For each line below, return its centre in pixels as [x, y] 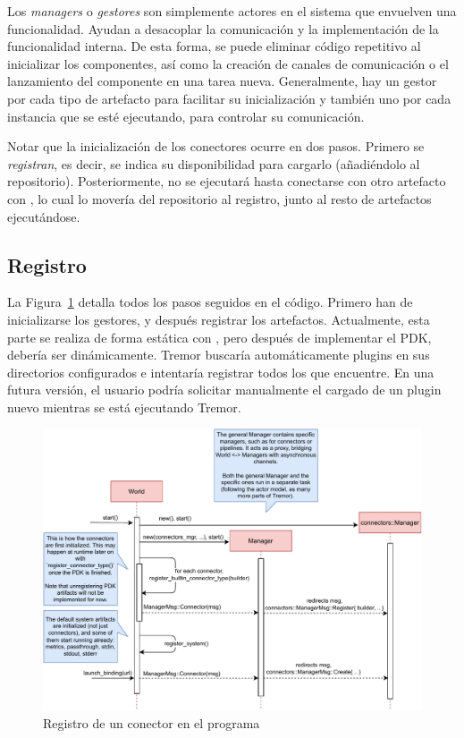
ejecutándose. [44, 216]
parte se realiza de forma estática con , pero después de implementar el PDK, [219, 337]
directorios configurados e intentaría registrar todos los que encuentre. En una [221, 372]
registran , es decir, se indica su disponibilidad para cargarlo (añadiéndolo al [214, 163]
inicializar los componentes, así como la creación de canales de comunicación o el [228, 63]
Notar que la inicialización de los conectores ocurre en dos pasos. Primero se [216, 146]
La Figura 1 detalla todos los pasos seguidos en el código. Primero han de [210, 302]
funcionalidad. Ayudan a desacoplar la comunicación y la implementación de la [223, 28]
